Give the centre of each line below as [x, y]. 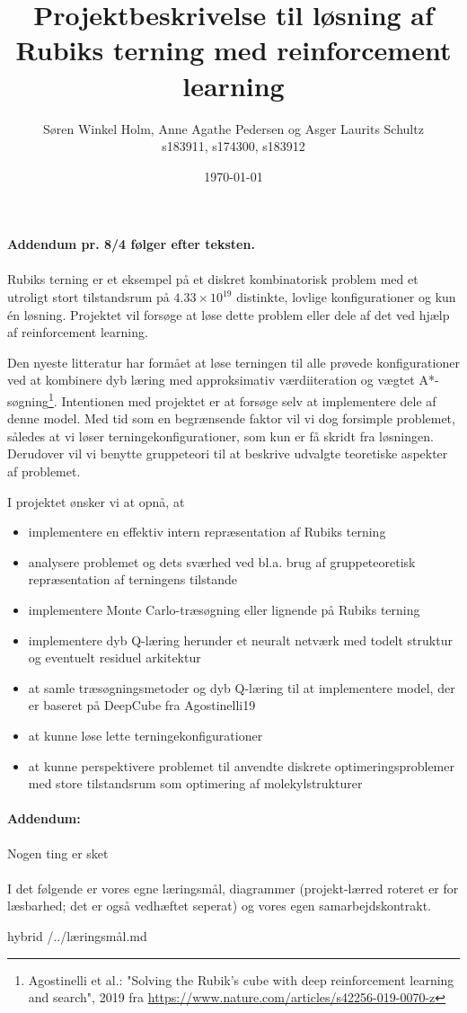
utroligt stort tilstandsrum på [88, 297]
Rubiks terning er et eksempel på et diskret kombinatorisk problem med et [213, 279]
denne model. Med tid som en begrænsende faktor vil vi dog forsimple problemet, [231, 418]
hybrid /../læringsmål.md [77, 935]
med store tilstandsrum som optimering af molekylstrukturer [195, 783]
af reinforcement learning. [78, 332]
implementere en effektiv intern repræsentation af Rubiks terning [207, 532]
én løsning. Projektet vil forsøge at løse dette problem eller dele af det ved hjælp [229, 314]
